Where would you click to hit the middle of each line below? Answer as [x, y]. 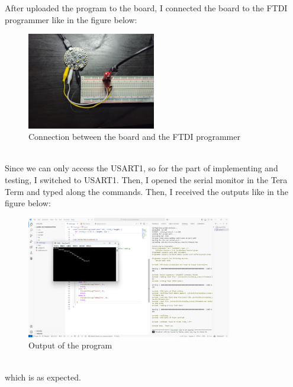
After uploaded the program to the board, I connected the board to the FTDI [146, 8]
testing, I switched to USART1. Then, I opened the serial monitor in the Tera [146, 179]
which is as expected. [43, 377]
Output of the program [70, 345]
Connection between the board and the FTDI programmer [134, 137]
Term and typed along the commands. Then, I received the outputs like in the [146, 191]
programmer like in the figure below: [71, 19]
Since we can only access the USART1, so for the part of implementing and [141, 168]
